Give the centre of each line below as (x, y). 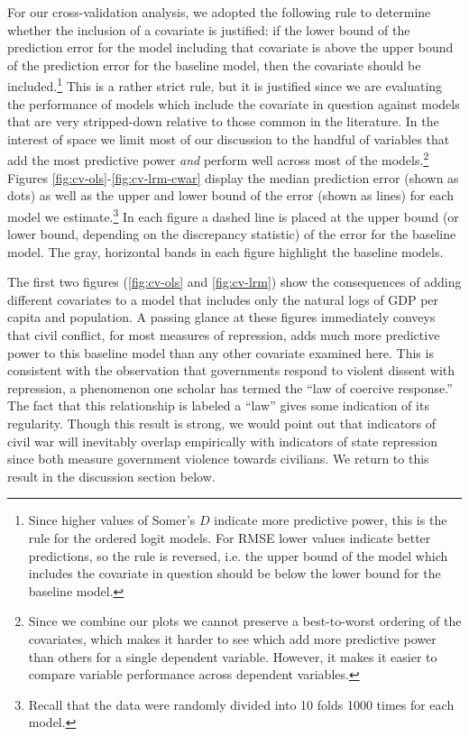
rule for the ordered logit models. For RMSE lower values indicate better (230, 538)
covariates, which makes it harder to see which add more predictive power (232, 638)
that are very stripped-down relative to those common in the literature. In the (223, 121)
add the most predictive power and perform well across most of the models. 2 (218, 159)
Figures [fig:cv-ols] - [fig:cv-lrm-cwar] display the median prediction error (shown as (233, 177)
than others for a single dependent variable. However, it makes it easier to (233, 656)
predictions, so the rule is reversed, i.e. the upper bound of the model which (238, 555)
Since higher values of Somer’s (112, 520)
